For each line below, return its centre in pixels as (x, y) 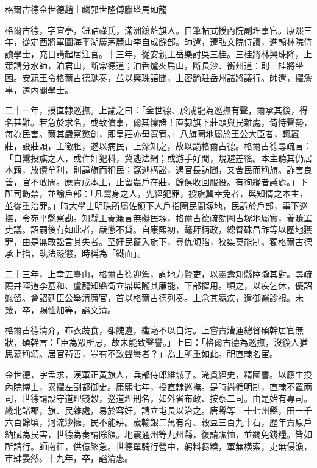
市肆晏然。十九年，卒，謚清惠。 (69, 458)
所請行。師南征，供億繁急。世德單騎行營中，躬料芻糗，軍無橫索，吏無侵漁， (158, 446)
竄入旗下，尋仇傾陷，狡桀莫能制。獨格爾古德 (222, 241)
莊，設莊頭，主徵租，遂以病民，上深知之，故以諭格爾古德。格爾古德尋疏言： (158, 145)
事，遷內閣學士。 (39, 89)
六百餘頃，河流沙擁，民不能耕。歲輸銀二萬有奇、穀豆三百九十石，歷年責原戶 (158, 422)
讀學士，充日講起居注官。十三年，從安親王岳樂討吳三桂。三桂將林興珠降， (154, 53)
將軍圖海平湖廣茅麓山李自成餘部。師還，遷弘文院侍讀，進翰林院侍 (180, 42)
